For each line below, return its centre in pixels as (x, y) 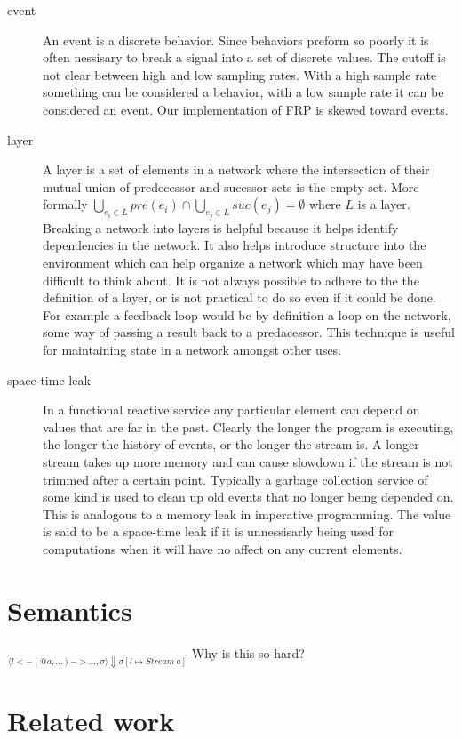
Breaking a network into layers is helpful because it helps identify (221, 227)
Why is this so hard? (248, 652)
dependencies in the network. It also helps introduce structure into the (235, 245)
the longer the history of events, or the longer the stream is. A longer (231, 444)
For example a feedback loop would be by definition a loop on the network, (247, 314)
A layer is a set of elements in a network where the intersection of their (236, 169)
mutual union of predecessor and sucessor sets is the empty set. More (231, 186)
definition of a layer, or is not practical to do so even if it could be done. (239, 297)
